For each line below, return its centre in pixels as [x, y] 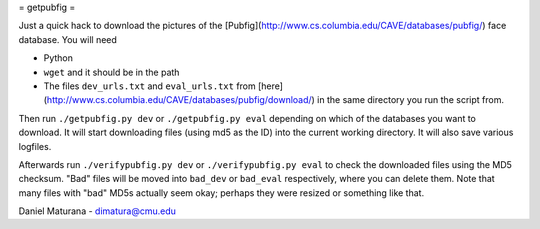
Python [58, 58]
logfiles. [35, 146]
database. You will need [67, 39]
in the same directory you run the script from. [410, 100]
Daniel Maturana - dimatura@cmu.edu [97, 211]
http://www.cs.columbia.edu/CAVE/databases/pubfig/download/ [179, 100]
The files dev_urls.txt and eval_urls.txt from [150, 86]
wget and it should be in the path [111, 72]
